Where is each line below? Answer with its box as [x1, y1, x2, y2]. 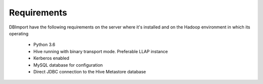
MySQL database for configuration [33, 62, 103, 68]
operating [9, 30, 29, 36]
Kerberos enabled [33, 56, 69, 61]
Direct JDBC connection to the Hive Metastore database [33, 69, 146, 74]
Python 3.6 [33, 42, 56, 48]
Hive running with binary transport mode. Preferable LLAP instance [33, 48, 168, 54]
